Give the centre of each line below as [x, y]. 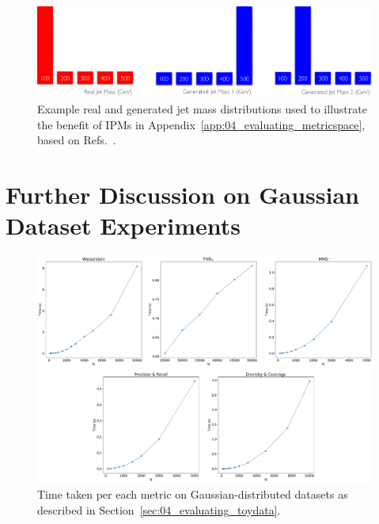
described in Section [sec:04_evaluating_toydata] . [159, 509]
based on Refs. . [77, 140]
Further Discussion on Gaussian [182, 195]
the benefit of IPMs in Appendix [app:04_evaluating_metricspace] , [201, 124]
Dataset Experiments [123, 226]
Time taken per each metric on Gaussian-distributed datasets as [193, 494]
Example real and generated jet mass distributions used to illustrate [202, 109]
